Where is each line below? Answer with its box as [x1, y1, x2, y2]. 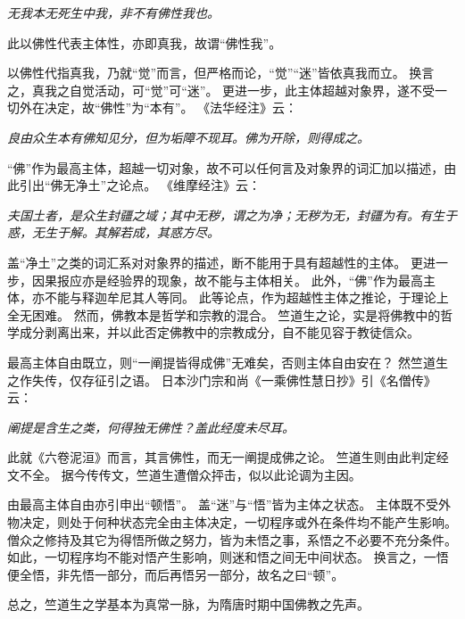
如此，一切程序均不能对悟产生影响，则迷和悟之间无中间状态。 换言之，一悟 [7, 548, 449, 566]
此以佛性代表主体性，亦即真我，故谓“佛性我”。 [7, 33, 282, 52]
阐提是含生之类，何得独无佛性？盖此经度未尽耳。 [7, 417, 295, 436]
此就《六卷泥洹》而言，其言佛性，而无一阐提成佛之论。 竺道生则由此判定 [7, 448, 436, 466]
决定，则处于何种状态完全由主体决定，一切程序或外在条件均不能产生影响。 [19, 513, 457, 532]
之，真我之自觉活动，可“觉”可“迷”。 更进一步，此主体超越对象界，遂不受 [7, 80, 436, 99]
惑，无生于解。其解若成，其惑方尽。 [7, 223, 220, 242]
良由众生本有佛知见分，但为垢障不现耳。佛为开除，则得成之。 [7, 128, 370, 146]
